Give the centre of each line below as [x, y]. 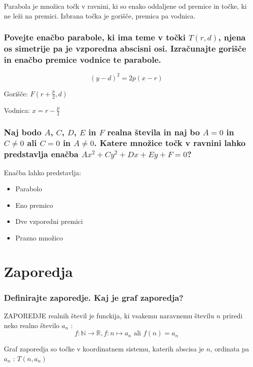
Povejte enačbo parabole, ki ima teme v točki [95, 37]
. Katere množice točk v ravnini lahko [170, 143]
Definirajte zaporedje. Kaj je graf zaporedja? [94, 297]
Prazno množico [39, 238]
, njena [232, 37]
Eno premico [34, 205]
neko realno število [32, 325]
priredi [233, 316]
